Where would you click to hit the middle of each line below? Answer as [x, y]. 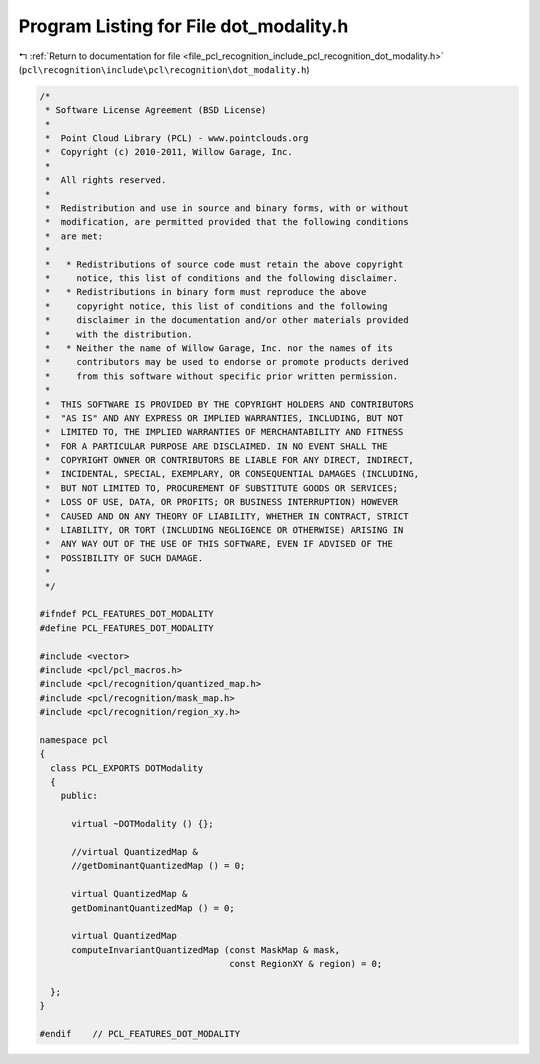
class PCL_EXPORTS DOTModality [127, 768]
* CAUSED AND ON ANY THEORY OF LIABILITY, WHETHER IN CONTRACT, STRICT [227, 516]
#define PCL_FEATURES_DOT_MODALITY [126, 628]
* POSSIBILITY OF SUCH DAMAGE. [124, 558]
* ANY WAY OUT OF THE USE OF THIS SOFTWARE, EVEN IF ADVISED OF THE [219, 544]
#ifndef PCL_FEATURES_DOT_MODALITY [126, 614]
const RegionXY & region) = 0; [306, 964]
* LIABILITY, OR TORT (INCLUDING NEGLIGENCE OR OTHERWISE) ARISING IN [224, 530]
